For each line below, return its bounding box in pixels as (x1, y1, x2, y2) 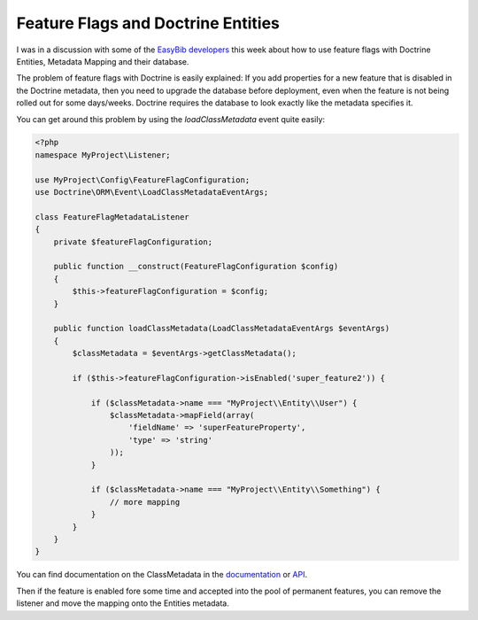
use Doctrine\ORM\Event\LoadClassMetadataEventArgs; (35, 187, 269, 198)
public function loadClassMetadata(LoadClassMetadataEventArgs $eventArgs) (53, 323, 390, 334)
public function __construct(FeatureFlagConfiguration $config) (53, 261, 339, 272)
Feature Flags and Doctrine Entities (16, 13, 281, 33)
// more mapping (109, 497, 181, 507)
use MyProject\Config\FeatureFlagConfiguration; (35, 174, 251, 185)
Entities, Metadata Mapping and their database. (16, 56, 189, 66)
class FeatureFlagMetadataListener (35, 212, 189, 221)
